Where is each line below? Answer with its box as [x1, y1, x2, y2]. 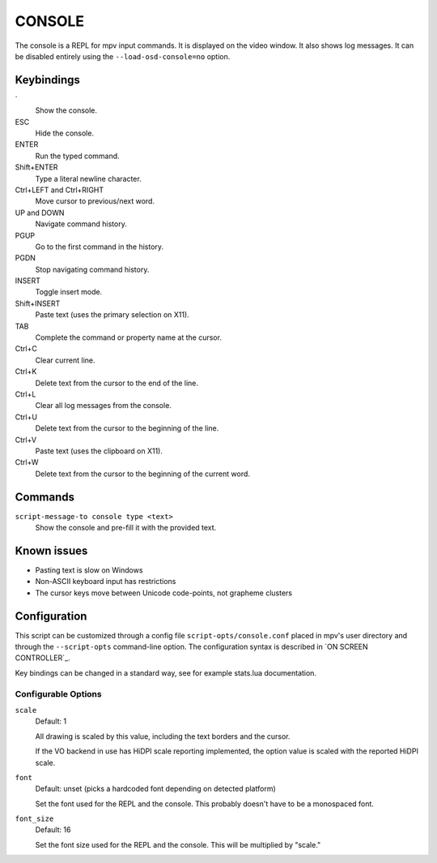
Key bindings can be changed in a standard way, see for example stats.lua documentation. [15, 668, 317, 677]
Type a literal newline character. [35, 174, 142, 183]
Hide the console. [35, 128, 95, 138]
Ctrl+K [15, 367, 37, 376]
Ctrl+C [15, 344, 38, 354]
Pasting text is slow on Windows [35, 565, 143, 575]
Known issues [15, 543, 88, 557]
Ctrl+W [15, 457, 40, 467]
